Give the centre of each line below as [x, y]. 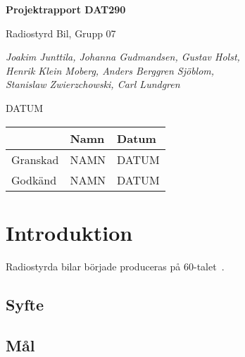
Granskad [35, 159]
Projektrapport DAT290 [66, 9]
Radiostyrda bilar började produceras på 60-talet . [115, 266]
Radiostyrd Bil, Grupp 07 [61, 33]
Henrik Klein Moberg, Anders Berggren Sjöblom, [110, 70]
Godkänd [34, 180]
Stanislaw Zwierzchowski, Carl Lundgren [93, 84]
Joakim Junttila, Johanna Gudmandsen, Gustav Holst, [123, 57]
